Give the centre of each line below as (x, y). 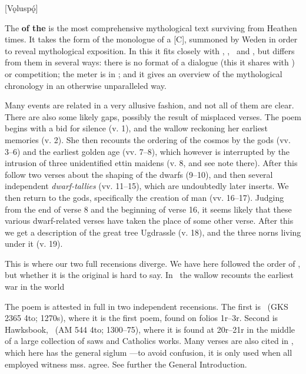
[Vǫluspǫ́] (21, 8)
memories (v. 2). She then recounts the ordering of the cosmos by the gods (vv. (148, 139)
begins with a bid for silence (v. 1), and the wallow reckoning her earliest (136, 128)
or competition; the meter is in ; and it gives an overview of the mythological (144, 73)
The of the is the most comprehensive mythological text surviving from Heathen (151, 27)
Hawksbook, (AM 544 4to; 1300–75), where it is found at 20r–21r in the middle (150, 329)
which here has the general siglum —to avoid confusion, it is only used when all (149, 353)
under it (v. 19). (34, 244)
